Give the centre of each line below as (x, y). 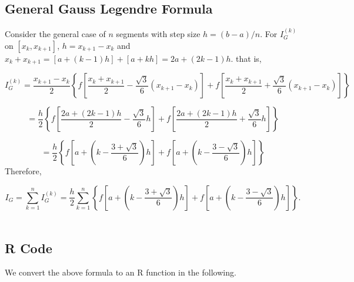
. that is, (246, 58)
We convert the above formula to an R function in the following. (121, 272)
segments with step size (158, 34)
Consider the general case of (55, 34)
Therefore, (23, 171)
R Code (29, 248)
